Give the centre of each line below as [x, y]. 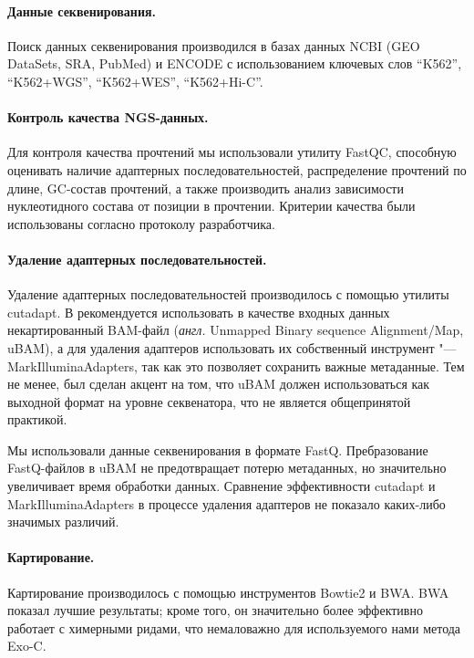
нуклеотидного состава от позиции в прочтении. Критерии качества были [211, 206]
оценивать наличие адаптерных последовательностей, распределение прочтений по [237, 169]
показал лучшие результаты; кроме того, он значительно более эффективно [215, 610]
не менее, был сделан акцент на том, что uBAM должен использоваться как [219, 384]
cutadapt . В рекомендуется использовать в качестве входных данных [199, 312]
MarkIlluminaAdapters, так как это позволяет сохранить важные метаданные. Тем [236, 366]
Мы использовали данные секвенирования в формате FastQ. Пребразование [218, 449]
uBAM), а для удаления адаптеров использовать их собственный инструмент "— [232, 347]
